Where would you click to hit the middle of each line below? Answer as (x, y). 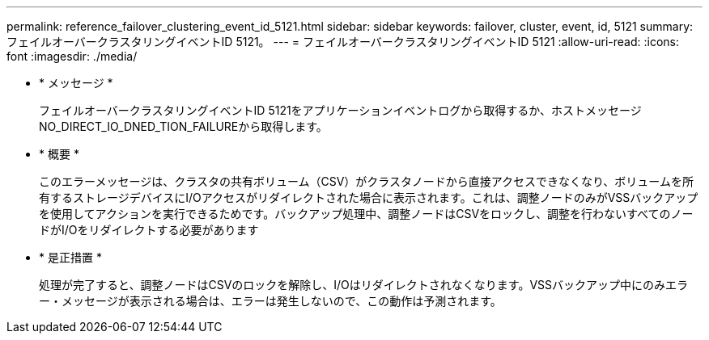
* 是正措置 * (70, 257)
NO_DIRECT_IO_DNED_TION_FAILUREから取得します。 (183, 126)
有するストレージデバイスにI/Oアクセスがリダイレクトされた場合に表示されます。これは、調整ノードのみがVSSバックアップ (369, 197)
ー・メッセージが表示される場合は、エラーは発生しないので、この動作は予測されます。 (270, 301)
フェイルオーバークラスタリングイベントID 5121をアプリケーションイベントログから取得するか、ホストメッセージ (340, 110)
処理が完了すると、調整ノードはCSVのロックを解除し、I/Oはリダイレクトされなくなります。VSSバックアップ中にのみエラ (364, 285)
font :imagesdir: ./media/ (72, 56)
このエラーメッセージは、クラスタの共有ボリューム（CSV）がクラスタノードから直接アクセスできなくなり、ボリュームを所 (366, 181)
